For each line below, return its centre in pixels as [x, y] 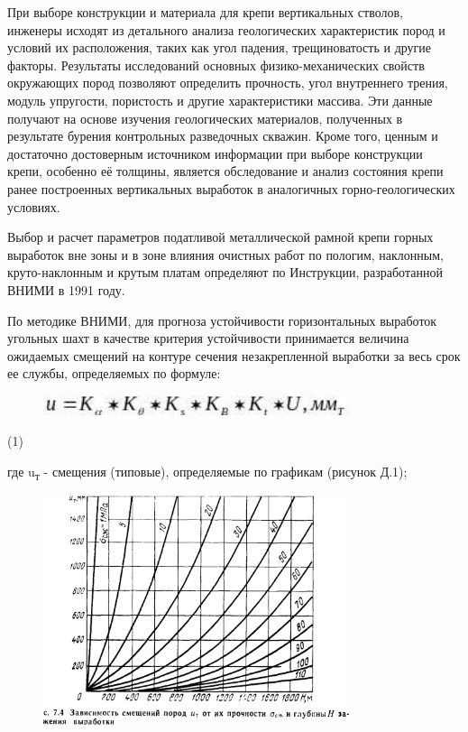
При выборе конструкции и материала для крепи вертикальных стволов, [205, 12]
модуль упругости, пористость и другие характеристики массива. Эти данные [220, 100]
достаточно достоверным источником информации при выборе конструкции [215, 153]
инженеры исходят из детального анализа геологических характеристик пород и [226, 29]
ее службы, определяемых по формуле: [114, 373]
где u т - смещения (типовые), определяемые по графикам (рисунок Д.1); [207, 472]
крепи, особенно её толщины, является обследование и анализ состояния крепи [225, 171]
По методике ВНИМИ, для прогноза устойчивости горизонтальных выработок [222, 320]
